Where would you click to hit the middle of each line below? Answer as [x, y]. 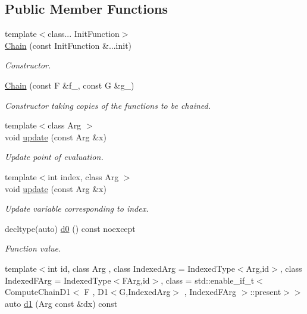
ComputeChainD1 [38, 292]
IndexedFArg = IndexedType [58, 280]
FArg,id [136, 280]
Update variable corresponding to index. [77, 208]
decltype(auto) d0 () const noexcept [70, 228]
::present [266, 292]
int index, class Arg [83, 176]
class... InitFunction [84, 34]
